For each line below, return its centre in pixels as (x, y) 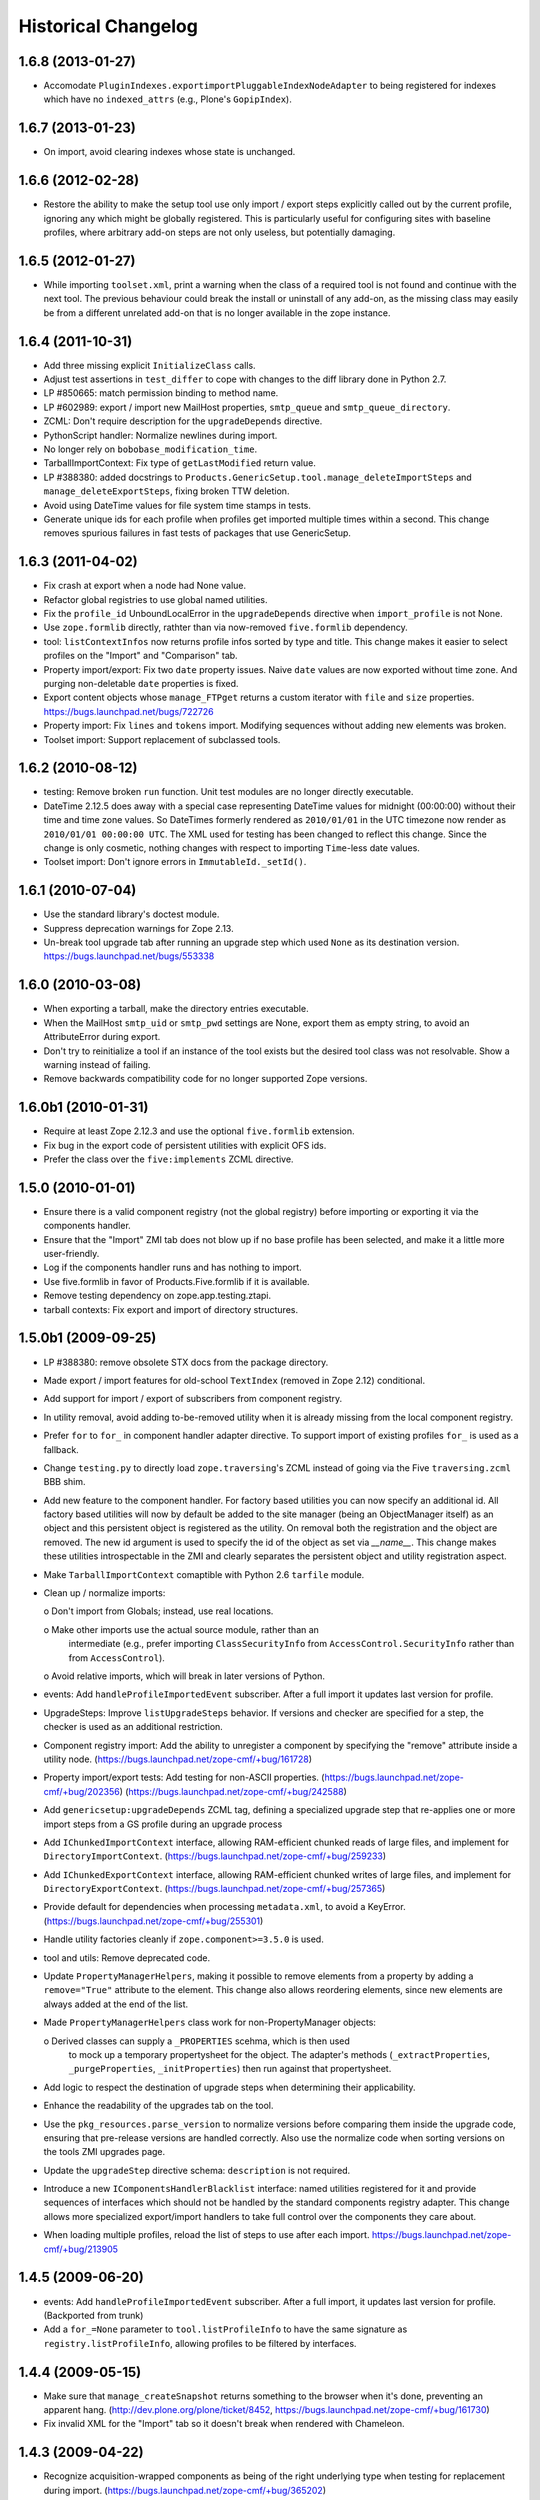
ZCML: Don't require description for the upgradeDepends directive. (183, 421)
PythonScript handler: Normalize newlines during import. (160, 435)
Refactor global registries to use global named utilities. (156, 599)
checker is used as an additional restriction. (133, 1727)
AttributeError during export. (102, 1037)
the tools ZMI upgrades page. (104, 2152)
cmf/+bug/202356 (81, 1791)
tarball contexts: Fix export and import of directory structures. (171, 1309)
